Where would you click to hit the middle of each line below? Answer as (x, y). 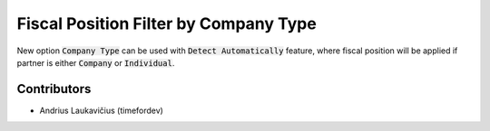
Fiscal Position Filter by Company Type (167, 23)
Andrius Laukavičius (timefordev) (101, 110)
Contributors (54, 89)
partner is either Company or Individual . (96, 62)
